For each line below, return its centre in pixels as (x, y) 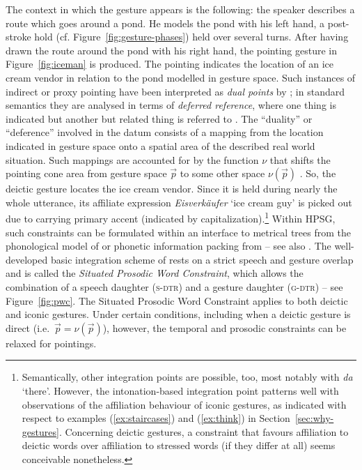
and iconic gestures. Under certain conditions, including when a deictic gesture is (178, 314)
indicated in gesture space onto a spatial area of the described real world (160, 145)
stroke (18, 37)
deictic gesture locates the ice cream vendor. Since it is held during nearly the (172, 189)
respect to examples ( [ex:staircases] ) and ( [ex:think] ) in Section (156, 418)
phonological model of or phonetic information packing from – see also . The (168, 246)
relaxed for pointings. (51, 343)
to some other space (222, 173)
